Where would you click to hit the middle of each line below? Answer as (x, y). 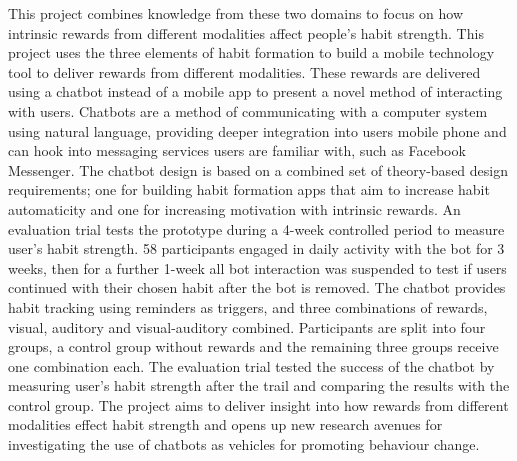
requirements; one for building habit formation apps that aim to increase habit (249, 189)
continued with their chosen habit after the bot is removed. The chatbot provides (257, 287)
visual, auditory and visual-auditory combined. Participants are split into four (247, 326)
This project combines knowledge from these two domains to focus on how (236, 13)
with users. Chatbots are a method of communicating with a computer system (248, 110)
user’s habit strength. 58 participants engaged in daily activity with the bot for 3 (256, 248)
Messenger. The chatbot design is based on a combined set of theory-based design (258, 169)
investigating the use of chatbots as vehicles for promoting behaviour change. (244, 444)
